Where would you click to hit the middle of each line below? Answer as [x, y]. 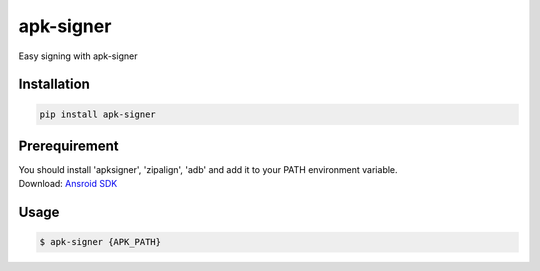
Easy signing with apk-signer [78, 56]
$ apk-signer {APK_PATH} [100, 242]
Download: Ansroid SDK [68, 184]
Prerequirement [68, 145]
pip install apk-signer [98, 114]
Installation [54, 84]
